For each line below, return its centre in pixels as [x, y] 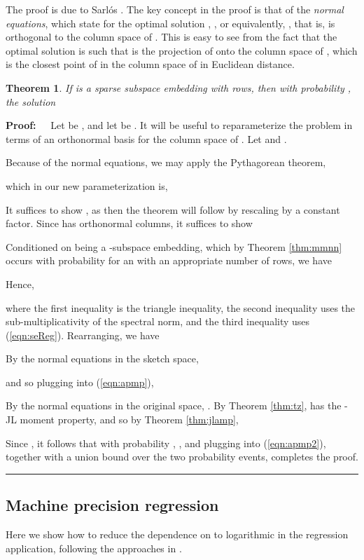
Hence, [20, 284]
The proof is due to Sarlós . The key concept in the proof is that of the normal [175, 9]
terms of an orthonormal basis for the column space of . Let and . [146, 138]
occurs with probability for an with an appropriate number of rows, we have [169, 260]
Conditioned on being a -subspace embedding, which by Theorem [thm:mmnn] [174, 246]
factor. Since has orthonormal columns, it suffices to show [129, 223]
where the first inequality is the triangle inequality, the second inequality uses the [181, 307]
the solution [31, 101]
